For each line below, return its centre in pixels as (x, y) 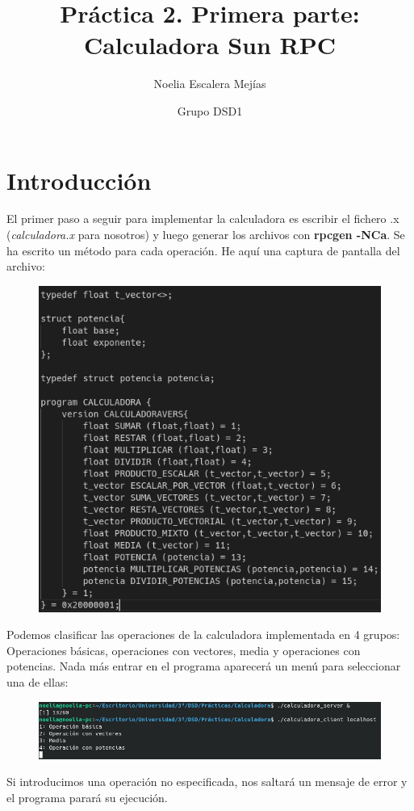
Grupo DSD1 (210, 110)
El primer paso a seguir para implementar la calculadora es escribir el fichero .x (203, 219)
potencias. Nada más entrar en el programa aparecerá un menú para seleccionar (204, 666)
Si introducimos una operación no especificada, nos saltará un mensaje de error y (207, 782)
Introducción (79, 180)
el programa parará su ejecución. (87, 797)
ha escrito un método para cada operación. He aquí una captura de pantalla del (203, 250)
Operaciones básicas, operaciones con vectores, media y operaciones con (184, 650)
